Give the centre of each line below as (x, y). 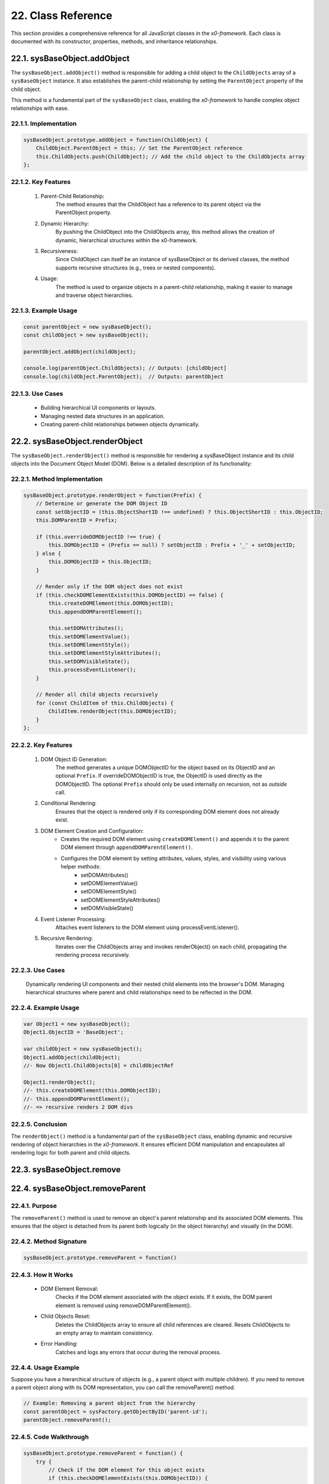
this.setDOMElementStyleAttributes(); (105, 653)
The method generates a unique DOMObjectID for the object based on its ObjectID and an (165, 767)
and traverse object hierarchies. (94, 295)
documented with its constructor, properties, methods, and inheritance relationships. (114, 41)
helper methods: (81, 867)
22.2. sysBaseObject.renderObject (77, 441)
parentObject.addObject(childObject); (80, 351)
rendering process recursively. (93, 955)
